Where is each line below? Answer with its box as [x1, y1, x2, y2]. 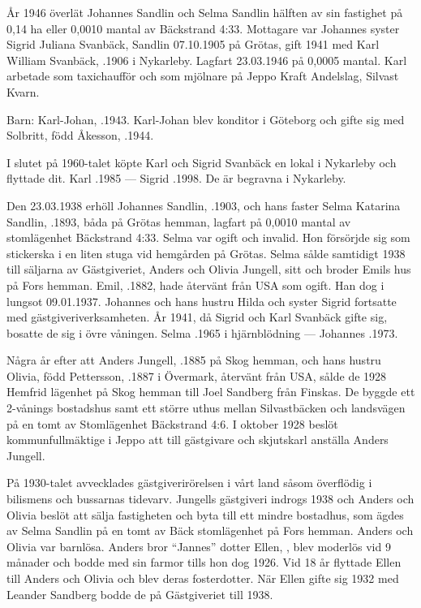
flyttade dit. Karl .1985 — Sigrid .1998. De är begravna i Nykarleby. [6, 170, 346, 187]
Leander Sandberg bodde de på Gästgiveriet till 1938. [6, 585, 273, 602]
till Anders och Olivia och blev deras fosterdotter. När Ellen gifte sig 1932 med [6, 570, 399, 586]
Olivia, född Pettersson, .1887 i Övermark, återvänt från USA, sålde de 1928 [6, 367, 387, 384]
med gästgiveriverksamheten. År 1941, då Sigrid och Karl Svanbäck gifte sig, [6, 308, 388, 326]
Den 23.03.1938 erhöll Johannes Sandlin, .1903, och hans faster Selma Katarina [6, 196, 401, 213]
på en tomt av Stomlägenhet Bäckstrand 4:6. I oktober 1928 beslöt [6, 415, 338, 432]
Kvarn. [6, 83, 40, 100]
